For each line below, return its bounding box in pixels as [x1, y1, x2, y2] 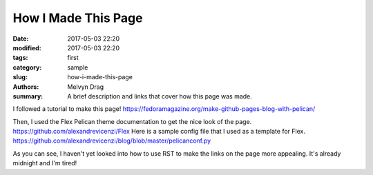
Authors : [12, 83, 39, 91]
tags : [12, 54, 28, 62]
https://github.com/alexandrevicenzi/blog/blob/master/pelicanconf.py [12, 136, 211, 145]
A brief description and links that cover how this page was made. [67, 92, 252, 100]
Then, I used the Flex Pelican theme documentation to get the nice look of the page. [12, 117, 252, 125]
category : [12, 63, 42, 72]
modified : [12, 43, 41, 52]
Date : [12, 34, 29, 43]
